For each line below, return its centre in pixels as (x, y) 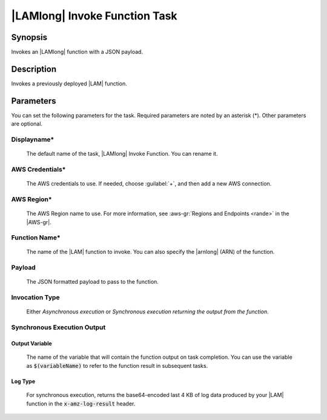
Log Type (23, 381)
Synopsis (29, 37)
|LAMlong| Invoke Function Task (94, 16)
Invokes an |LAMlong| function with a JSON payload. (77, 52)
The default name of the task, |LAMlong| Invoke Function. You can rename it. (122, 154)
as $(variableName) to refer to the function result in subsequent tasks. (117, 365)
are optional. (27, 124)
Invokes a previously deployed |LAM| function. (69, 83)
